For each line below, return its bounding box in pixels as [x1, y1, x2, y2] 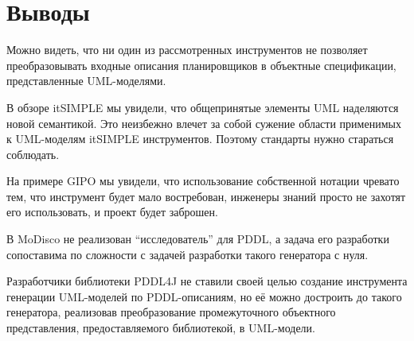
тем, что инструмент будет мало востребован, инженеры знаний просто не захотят [6, 188, 406, 204]
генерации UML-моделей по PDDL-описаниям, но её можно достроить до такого [6, 288, 402, 304]
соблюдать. [6, 145, 60, 162]
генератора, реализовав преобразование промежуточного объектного [6, 304, 336, 320]
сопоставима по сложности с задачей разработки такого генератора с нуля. [6, 246, 369, 262]
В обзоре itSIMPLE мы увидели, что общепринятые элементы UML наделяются [6, 99, 399, 115]
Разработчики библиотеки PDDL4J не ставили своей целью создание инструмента [6, 273, 408, 289]
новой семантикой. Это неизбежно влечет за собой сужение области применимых [6, 114, 401, 131]
